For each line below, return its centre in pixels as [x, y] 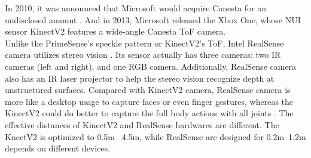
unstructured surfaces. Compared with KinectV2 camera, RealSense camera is [148, 90]
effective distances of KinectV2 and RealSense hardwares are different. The [142, 124]
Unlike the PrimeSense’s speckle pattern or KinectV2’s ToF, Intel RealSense [144, 43]
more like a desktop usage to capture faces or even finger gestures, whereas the [149, 101]
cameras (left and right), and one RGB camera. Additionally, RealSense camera [151, 66]
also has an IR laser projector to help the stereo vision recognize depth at [140, 78]
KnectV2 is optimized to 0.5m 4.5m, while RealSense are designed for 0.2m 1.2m [155, 136]
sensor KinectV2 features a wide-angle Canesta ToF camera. [115, 31]
